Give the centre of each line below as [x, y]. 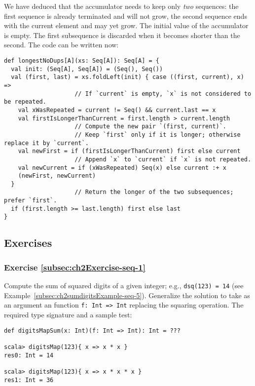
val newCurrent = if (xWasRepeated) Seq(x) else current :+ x [122, 168]
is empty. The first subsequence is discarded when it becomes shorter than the [122, 35]
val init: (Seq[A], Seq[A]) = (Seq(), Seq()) [87, 69]
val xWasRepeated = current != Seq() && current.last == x [117, 110]
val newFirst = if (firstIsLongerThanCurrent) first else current [129, 151]
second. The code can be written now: [61, 45]
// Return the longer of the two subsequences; [154, 192]
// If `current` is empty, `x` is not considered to [163, 94]
